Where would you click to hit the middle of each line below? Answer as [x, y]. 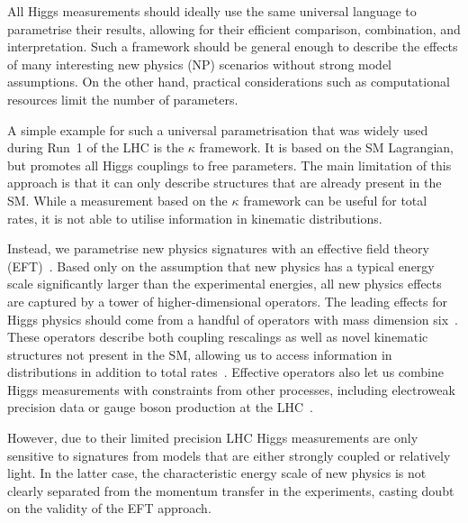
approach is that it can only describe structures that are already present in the [225, 183]
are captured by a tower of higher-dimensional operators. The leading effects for [227, 301]
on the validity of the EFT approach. [109, 508]
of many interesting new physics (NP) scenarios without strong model [199, 64]
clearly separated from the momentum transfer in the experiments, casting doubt [231, 490]
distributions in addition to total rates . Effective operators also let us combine [225, 372]
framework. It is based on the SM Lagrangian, [326, 147]
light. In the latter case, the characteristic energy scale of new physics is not [217, 473]
